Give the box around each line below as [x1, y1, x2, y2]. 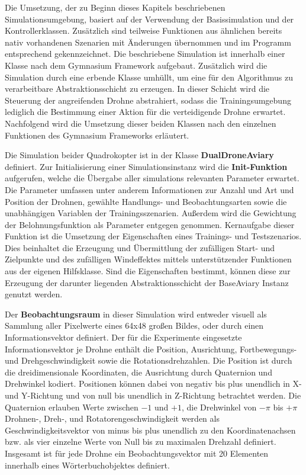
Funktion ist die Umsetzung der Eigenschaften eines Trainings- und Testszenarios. [5, 230, 302, 242]
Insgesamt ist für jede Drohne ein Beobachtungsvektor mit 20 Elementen [5, 447, 269, 459]
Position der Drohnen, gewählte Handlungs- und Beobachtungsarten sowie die [5, 195, 287, 207]
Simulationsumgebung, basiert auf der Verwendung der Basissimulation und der [5, 12, 294, 25]
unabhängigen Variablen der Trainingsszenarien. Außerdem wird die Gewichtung [5, 207, 297, 219]
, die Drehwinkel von [181, 400, 257, 413]
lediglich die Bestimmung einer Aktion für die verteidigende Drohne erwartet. [5, 105, 286, 118]
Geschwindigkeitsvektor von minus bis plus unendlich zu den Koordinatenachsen [5, 423, 296, 436]
